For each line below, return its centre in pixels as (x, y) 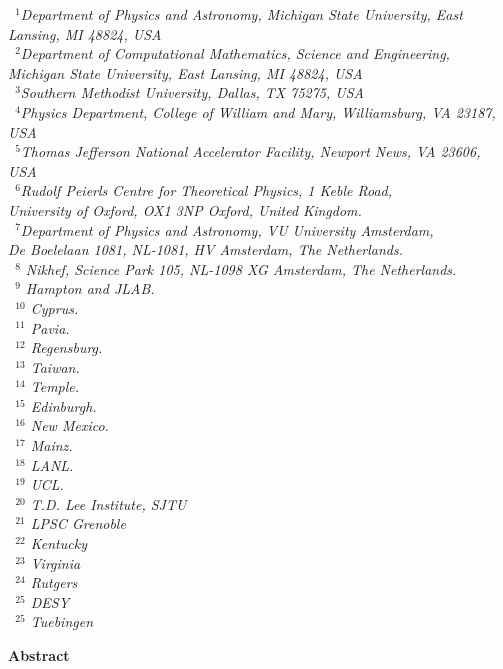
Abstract (39, 655)
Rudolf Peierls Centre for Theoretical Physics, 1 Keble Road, (206, 190)
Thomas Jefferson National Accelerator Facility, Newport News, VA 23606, (250, 151)
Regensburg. (66, 347)
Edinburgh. (63, 405)
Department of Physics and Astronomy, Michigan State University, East (241, 14)
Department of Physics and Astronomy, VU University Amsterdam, (227, 229)
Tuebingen (62, 621)
